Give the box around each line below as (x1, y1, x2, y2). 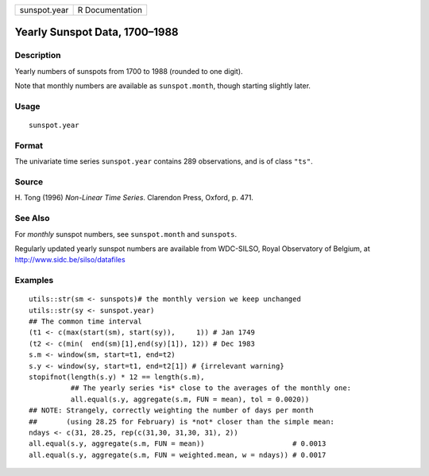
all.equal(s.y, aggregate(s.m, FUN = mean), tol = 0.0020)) (70, 394, 310, 404)
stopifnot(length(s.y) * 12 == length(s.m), (29, 373, 206, 381)
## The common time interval (29, 317, 142, 326)
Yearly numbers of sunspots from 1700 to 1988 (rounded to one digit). (14, 66, 243, 75)
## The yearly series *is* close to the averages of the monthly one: (70, 384, 352, 393)
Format (14, 140, 44, 151)
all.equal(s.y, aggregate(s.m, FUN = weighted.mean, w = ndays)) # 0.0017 (29, 450, 327, 459)
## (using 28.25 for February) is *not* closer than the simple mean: (29, 417, 335, 426)
